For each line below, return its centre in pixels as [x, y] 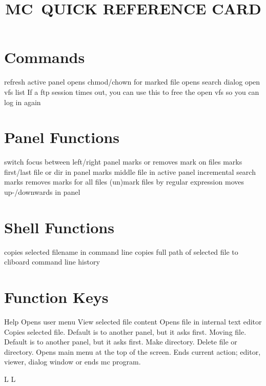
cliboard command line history [52, 262]
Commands [45, 57]
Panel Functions [62, 137]
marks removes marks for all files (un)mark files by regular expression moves [124, 182]
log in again [23, 102]
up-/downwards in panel [42, 192]
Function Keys [56, 297]
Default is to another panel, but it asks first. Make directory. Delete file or [121, 342]
